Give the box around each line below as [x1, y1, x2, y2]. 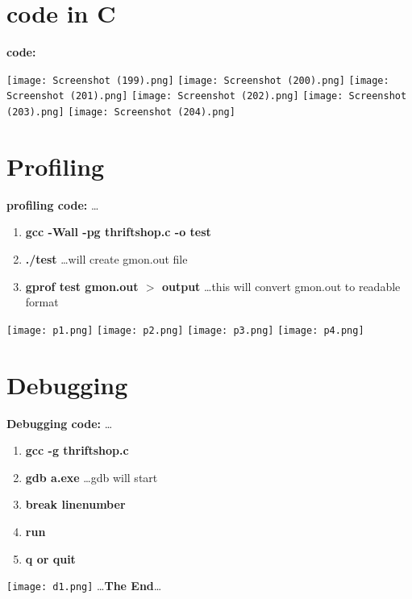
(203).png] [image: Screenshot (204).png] [6, 106, 235, 119]
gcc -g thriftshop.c [25, 442, 129, 459]
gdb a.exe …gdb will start [25, 468, 158, 485]
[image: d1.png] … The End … [6, 577, 162, 594]
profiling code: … [6, 196, 99, 213]
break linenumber [25, 496, 126, 513]
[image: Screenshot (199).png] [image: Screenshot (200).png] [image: [6, 74, 389, 86]
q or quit [25, 550, 76, 567]
